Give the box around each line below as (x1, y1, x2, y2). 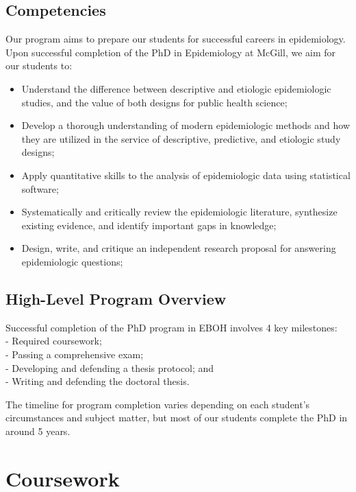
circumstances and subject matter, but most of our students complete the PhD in (5, 410, 348, 425)
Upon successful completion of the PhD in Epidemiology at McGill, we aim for (5, 45, 336, 59)
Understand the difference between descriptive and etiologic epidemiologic (21, 81, 331, 95)
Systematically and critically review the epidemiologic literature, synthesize (21, 204, 338, 219)
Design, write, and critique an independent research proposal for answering (21, 241, 336, 255)
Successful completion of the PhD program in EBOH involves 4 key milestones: (5, 320, 338, 334)
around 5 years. (5, 423, 71, 438)
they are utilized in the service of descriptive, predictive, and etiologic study (21, 131, 341, 145)
